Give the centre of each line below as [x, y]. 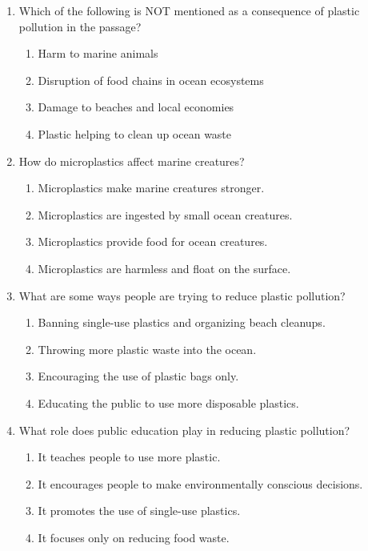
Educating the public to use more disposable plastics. [168, 402]
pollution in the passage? [80, 26]
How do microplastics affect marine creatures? [132, 161]
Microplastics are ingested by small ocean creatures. [165, 214]
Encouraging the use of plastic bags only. [138, 376]
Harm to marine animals [98, 53]
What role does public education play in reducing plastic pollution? [184, 430]
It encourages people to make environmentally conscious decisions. [200, 483]
